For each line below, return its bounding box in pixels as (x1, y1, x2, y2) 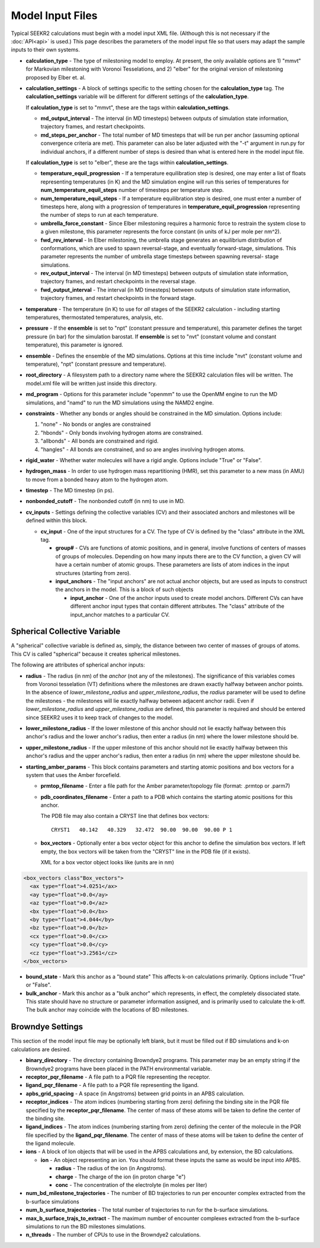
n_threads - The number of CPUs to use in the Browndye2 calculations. (25, 1231, 201, 1238)
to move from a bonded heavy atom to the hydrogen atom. (25, 476, 169, 483)
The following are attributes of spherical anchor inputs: (11, 661, 145, 668)
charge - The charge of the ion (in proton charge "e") (55, 1173, 186, 1180)
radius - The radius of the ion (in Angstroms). (55, 1165, 167, 1172)
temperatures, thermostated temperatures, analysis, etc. (25, 314, 164, 321)
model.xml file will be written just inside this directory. (25, 380, 157, 387)
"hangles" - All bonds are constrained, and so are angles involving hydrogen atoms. (40, 446, 245, 453)
